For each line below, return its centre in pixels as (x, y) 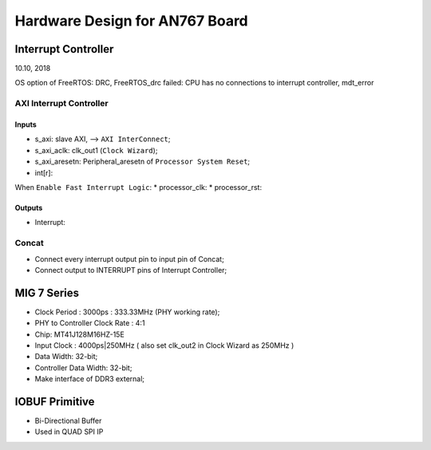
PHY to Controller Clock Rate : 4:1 (90, 323)
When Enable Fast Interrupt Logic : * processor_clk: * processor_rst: (138, 187)
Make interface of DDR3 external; (90, 379)
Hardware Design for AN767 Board (132, 21)
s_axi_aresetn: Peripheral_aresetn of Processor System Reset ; (142, 162)
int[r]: (44, 172)
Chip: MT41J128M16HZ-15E (80, 334)
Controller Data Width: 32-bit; (83, 368)
